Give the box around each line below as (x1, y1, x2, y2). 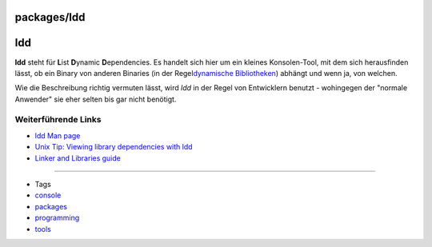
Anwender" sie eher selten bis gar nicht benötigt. (14, 94, 177, 104)
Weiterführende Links (14, 114, 102, 125)
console (34, 190, 62, 200)
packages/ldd (14, 10, 86, 24)
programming (34, 213, 80, 223)
